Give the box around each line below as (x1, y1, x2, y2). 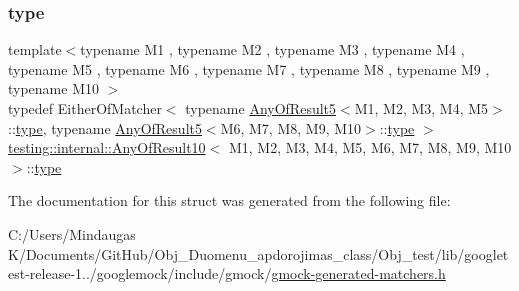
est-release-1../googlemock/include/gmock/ (8, 263, 272, 284)
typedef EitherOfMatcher (8, 98, 162, 118)
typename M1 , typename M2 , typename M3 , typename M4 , (80, 39, 465, 60)
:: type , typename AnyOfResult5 (8, 117, 202, 138)
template (8, 39, 62, 60)
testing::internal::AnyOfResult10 (8, 137, 206, 158)
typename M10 (8, 78, 99, 99)
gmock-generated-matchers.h (271, 263, 446, 284)
